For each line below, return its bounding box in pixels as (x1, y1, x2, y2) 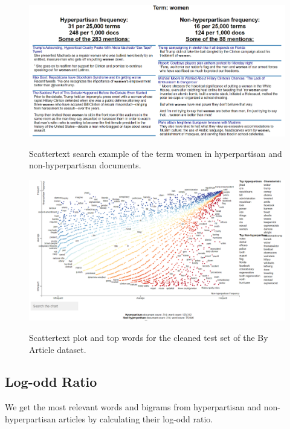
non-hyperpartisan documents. (29, 159, 141, 171)
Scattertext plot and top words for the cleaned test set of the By (29, 331, 268, 343)
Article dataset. (29, 343, 86, 355)
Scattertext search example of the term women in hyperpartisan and (29, 147, 282, 159)
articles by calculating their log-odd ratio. (59, 412, 213, 425)
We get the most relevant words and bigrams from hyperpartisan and (5, 401, 262, 413)
